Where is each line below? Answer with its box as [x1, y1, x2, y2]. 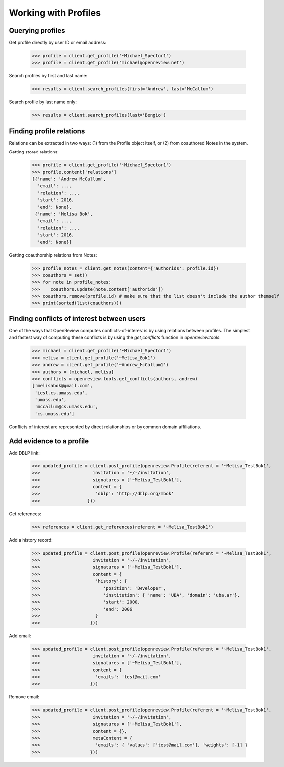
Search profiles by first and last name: [9, 73, 88, 79]
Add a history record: [9, 537, 53, 543]
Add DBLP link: [9, 450, 40, 456]
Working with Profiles [9, 7, 101, 18]
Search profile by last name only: [9, 99, 77, 105]
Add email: [9, 633, 31, 639]
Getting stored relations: [9, 149, 59, 155]
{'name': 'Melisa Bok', [35, 211, 93, 217]
